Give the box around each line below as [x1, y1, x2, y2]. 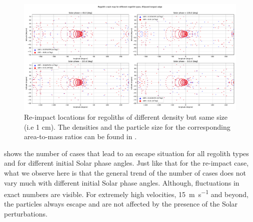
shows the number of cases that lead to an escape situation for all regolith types [4, 148, 249, 158]
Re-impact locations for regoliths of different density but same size [24, 112, 228, 122]
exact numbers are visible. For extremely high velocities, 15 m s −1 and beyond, [4, 188, 248, 199]
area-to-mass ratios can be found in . [24, 131, 137, 142]
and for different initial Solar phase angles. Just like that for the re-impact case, [4, 158, 249, 168]
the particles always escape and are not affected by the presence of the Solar [4, 199, 238, 209]
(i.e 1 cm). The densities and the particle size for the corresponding [24, 121, 230, 132]
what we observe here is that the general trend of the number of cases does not [4, 167, 246, 178]
